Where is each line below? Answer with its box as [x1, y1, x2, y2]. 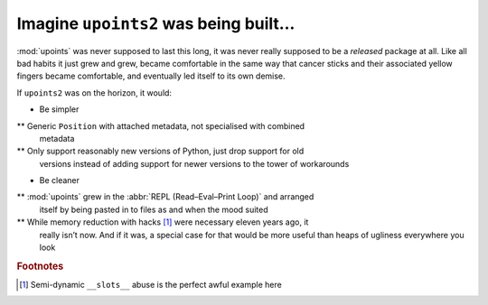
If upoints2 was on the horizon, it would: [16, 87, 172, 98]
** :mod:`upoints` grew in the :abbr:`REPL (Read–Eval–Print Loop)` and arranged [16, 191, 314, 202]
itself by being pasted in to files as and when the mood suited [39, 204, 268, 215]
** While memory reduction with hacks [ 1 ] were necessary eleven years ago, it [16, 217, 309, 227]
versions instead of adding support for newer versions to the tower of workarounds [39, 158, 350, 169]
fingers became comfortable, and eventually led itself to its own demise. [16, 70, 286, 81]
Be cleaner [39, 175, 80, 186]
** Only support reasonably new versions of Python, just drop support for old [16, 145, 305, 157]
